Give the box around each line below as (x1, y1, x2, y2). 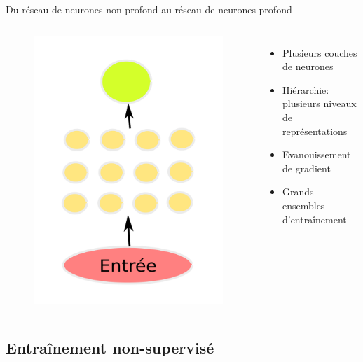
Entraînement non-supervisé (6, 336, 214, 358)
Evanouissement (282, 147, 351, 162)
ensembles (282, 197, 325, 212)
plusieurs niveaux (282, 96, 357, 111)
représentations (282, 123, 348, 138)
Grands (282, 184, 314, 199)
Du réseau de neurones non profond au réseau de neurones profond (6, 2, 292, 16)
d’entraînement (282, 211, 347, 226)
